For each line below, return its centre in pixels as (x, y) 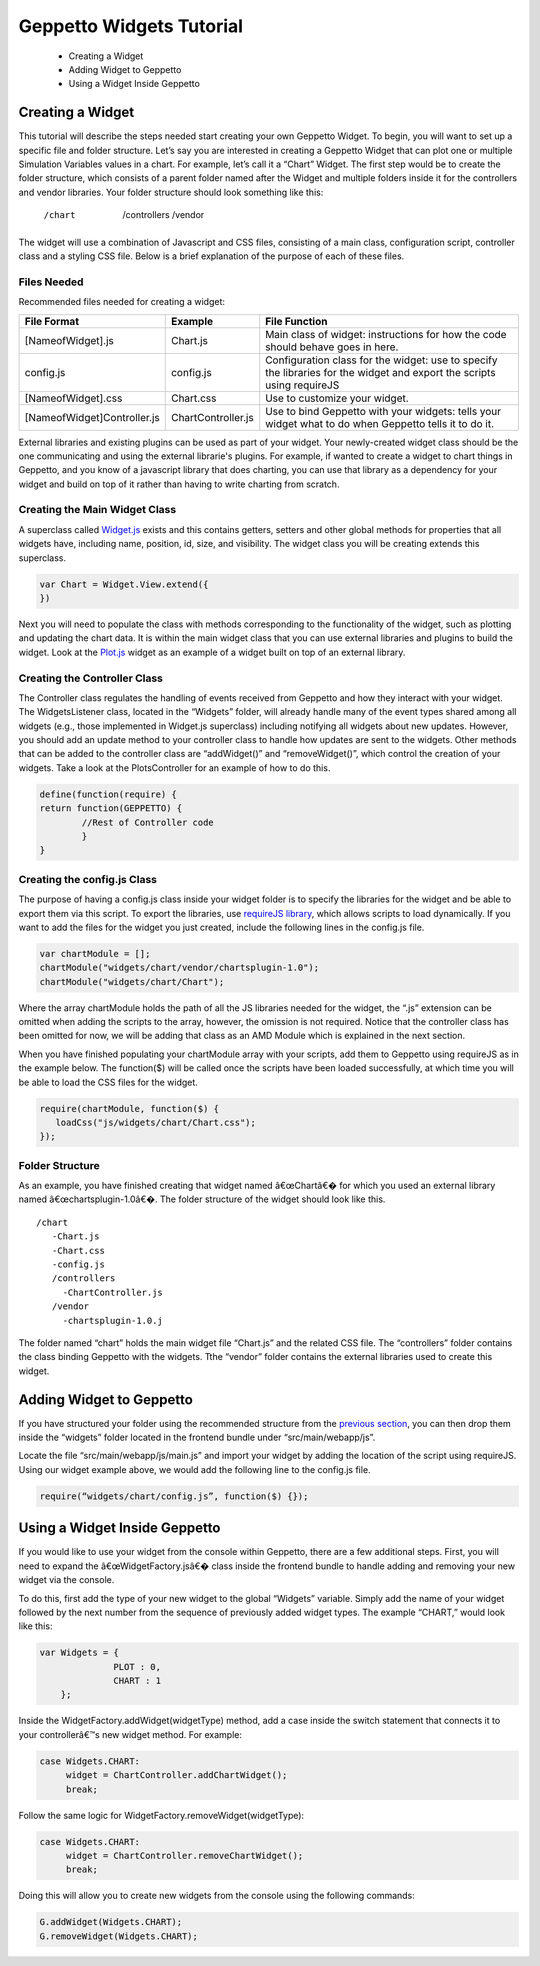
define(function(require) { (108, 794)
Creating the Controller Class (91, 678)
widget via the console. (66, 1580)
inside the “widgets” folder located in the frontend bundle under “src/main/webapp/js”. (197, 1437)
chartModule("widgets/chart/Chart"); (132, 981)
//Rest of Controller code (147, 822)
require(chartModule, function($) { (129, 1108)
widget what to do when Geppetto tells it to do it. (380, 423)
